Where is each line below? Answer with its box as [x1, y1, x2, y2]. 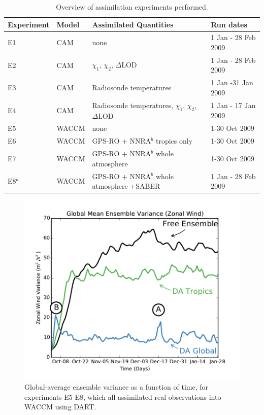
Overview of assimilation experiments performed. [56, 2, 208, 12]
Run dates [211, 19, 247, 29]
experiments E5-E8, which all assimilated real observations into [24, 391, 221, 402]
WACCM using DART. [24, 401, 96, 412]
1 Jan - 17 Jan [211, 100, 256, 111]
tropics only [155, 135, 193, 146]
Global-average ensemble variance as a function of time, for [24, 382, 209, 392]
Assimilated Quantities [92, 19, 174, 29]
